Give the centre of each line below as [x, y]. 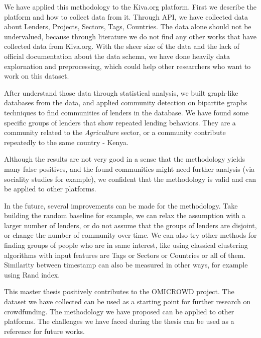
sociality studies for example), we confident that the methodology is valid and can [130, 179]
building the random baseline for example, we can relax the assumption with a [125, 215]
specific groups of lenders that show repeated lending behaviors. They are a [120, 122]
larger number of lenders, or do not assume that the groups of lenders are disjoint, [130, 225]
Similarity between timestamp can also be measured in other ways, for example [126, 265]
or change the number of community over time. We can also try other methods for [130, 235]
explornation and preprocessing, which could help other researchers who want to [127, 66]
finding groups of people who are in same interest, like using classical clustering [126, 245]
